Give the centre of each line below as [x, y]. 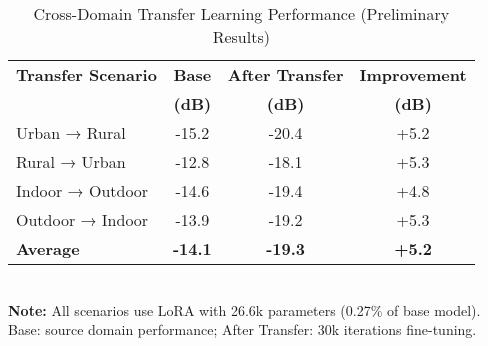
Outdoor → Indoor [82, 219]
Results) [241, 36]
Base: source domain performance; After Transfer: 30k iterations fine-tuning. [242, 329]
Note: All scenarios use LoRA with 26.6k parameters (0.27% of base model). [244, 309]
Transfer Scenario [86, 74]
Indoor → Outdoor [82, 190]
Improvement [413, 74]
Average [48, 248]
